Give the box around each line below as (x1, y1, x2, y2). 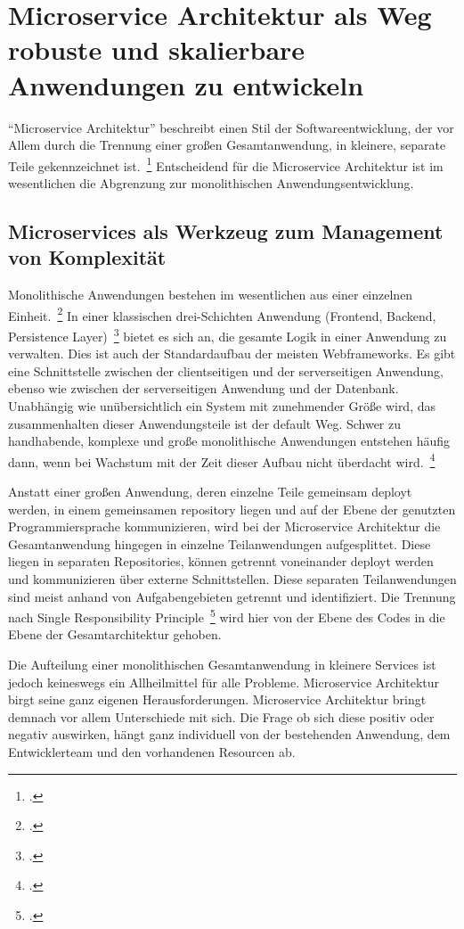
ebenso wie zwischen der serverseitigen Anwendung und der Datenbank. (8, 379, 399, 398)
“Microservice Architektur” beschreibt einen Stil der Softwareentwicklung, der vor (8, 118, 454, 136)
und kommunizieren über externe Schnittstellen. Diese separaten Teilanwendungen (8, 570, 457, 588)
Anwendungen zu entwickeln (8, 66, 364, 103)
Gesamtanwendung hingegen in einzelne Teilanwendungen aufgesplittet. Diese (8, 534, 431, 553)
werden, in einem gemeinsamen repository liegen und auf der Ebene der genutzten (8, 499, 456, 518)
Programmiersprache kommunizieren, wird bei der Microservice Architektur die (8, 517, 441, 536)
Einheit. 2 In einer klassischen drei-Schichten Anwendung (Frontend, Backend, (8, 303, 436, 325)
